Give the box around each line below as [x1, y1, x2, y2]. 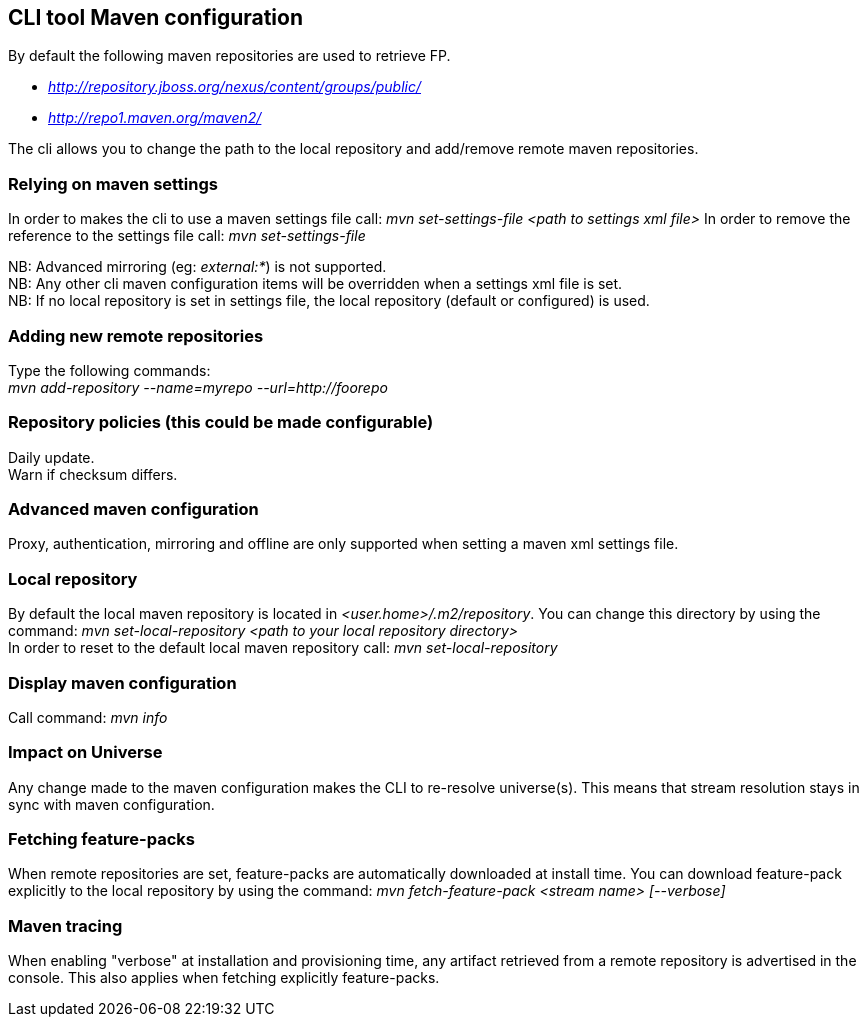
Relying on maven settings [8, 173, 218, 194]
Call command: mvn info [8, 708, 168, 726]
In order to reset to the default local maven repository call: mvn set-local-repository [8, 639, 558, 657]
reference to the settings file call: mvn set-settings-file [8, 227, 366, 245]
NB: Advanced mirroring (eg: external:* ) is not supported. [8, 258, 387, 276]
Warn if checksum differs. [8, 465, 178, 483]
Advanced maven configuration [8, 499, 259, 520]
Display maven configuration [8, 672, 237, 693]
